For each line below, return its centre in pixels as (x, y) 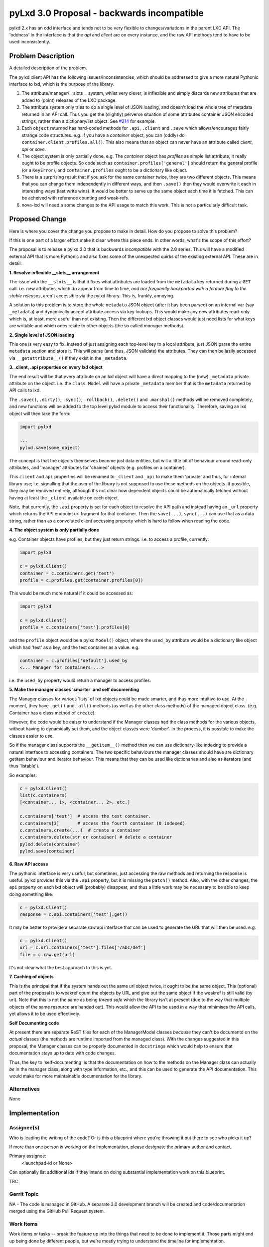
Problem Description (42, 56)
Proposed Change (38, 219)
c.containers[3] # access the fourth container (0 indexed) (102, 823)
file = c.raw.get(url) (47, 954)
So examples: (23, 775)
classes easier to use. (32, 736)
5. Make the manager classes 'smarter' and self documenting (74, 690)
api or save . (34, 149)
